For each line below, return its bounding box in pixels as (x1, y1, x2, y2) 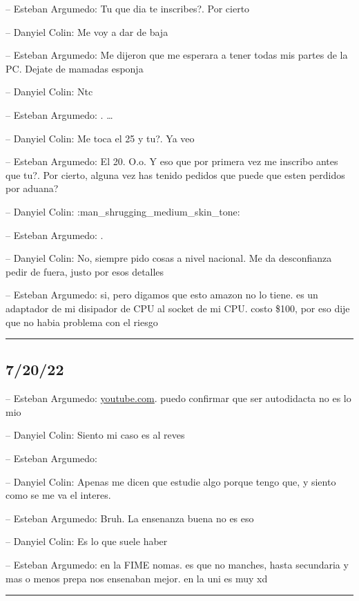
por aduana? (6, 181, 59, 195)
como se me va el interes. (6, 488, 111, 502)
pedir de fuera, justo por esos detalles (6, 264, 164, 278)
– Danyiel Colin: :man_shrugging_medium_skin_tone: (6, 204, 240, 218)
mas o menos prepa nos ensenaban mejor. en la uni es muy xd (6, 571, 268, 585)
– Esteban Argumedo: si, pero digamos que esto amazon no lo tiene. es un (6, 287, 318, 302)
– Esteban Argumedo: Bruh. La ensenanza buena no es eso (6, 511, 254, 525)
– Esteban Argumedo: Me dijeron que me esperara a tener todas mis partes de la (6, 48, 348, 62)
